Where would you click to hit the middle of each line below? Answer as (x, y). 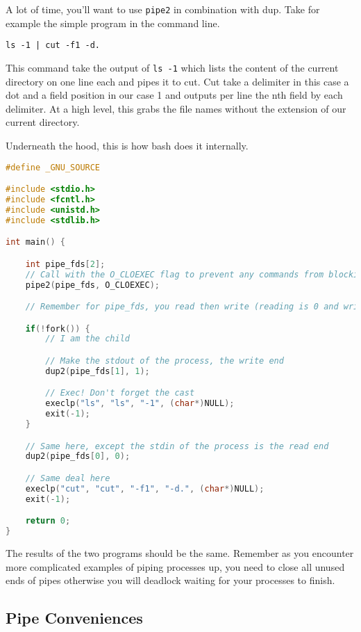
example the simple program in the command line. (113, 23)
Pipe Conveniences (74, 618)
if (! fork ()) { (58, 329)
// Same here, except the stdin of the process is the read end (177, 446)
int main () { (35, 242)
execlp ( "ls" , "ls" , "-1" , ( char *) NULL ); (140, 404)
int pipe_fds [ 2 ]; (65, 264)
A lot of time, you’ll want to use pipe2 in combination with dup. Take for (163, 9)
